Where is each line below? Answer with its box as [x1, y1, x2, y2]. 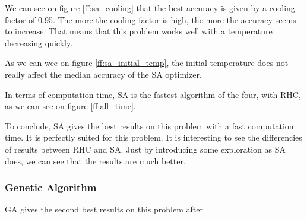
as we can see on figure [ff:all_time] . [5, 100, 136, 112]
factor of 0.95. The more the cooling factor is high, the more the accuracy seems [5, 13, 296, 26]
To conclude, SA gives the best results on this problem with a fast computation [5, 119, 294, 132]
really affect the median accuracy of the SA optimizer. [5, 68, 202, 80]
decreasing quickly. [5, 36, 73, 49]
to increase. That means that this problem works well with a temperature [5, 25, 273, 37]
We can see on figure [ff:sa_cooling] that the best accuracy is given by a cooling [5, 2, 295, 14]
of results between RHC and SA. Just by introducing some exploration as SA [5, 142, 286, 155]
